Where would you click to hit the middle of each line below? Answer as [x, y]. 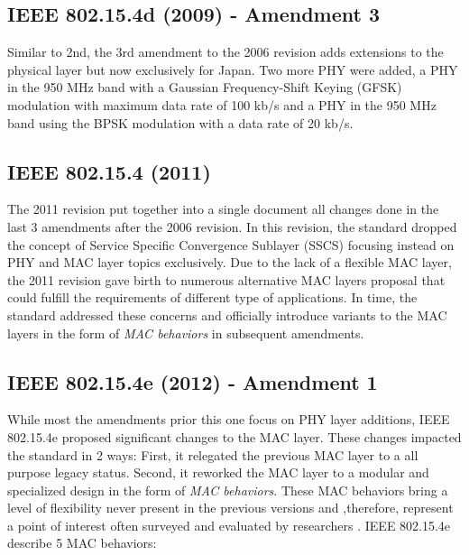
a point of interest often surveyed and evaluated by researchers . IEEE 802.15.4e [229, 525]
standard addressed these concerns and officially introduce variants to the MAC [227, 314]
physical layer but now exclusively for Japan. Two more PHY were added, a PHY [233, 69]
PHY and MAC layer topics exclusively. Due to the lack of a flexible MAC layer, [230, 262]
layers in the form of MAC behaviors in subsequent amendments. [186, 333]
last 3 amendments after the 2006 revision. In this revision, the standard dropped [232, 226]
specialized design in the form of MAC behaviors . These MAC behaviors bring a [228, 490]
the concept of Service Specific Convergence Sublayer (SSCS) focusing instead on [231, 244]
